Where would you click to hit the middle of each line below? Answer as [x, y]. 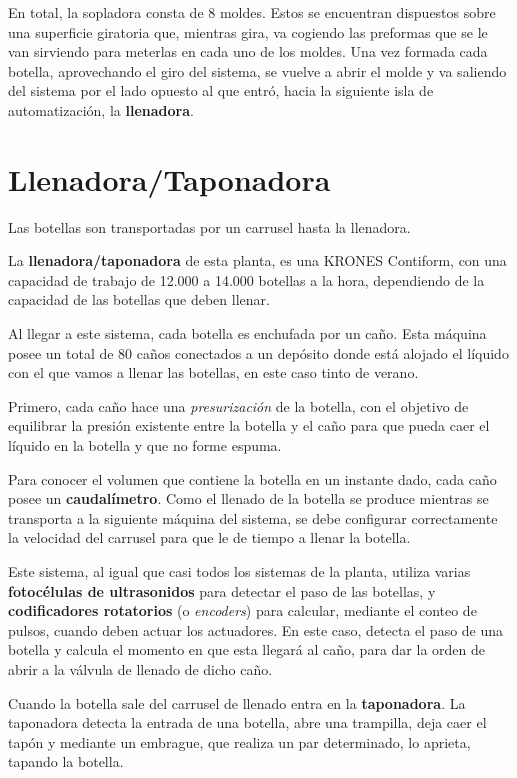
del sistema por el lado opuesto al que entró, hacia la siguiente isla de [221, 90]
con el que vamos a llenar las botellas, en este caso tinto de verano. [213, 372]
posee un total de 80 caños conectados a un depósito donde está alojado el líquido [258, 352]
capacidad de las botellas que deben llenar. [139, 299]
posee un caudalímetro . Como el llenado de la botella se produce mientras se [248, 498]
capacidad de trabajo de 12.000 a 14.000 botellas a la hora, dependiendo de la [246, 279]
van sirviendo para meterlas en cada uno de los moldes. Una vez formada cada [248, 51]
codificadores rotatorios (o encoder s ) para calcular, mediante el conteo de [242, 610]
